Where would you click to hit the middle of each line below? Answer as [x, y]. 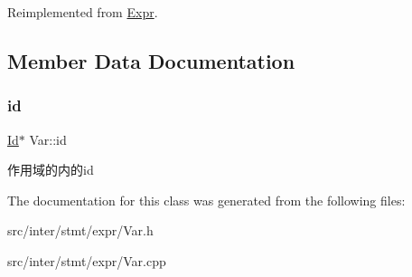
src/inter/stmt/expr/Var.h [80, 230]
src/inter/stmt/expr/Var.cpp [87, 260]
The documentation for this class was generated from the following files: [206, 200]
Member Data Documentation [151, 60]
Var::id [48, 139]
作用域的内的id [51, 170]
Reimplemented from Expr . [83, 12]
